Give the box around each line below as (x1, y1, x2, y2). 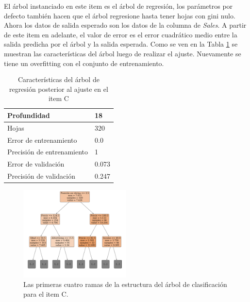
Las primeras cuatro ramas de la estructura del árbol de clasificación (23, 279, 227, 289)
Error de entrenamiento (7, 134, 77, 145)
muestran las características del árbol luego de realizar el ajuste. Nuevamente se (4, 48, 241, 58)
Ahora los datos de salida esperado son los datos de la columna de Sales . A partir (4, 20, 247, 30)
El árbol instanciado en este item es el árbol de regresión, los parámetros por (4, 1, 233, 11)
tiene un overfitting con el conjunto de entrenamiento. (4, 58, 164, 68)
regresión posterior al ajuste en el (9, 84, 108, 94)
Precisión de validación (7, 171, 75, 181)
